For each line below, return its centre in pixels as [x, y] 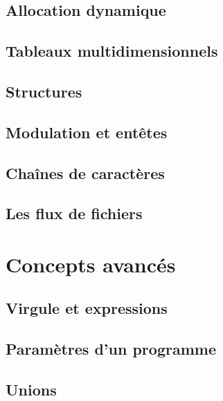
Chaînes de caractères [85, 172]
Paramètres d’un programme [111, 349]
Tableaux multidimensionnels [112, 51]
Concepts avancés [91, 264]
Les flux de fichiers [74, 213]
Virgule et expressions [87, 308]
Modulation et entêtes [87, 132]
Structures [44, 91]
